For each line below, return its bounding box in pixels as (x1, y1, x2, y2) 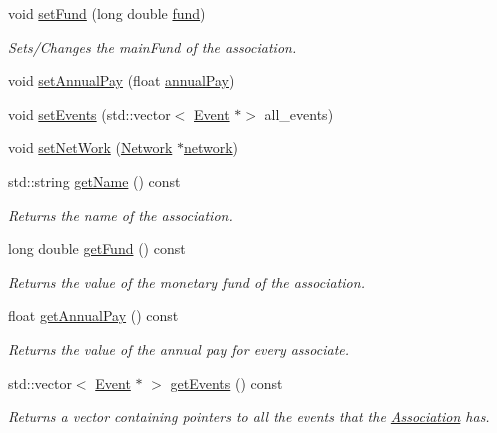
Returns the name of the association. (8, 204, 233, 225)
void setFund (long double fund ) (8, 3, 206, 23)
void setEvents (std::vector (8, 103, 171, 124)
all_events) (264, 103, 334, 124)
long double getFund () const (8, 238, 186, 259)
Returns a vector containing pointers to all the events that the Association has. (8, 406, 490, 427)
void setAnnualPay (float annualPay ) (8, 70, 235, 91)
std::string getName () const (8, 170, 181, 191)
